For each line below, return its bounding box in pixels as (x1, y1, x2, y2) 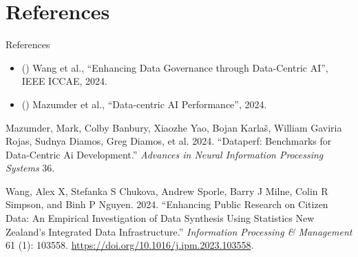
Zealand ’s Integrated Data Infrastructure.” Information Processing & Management (6, 224, 352, 238)
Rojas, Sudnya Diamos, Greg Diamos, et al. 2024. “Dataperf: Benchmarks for (6, 134, 332, 148)
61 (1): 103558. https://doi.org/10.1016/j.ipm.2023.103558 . (6, 238, 254, 252)
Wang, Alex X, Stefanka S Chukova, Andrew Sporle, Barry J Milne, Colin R (6, 183, 328, 198)
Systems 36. (6, 161, 55, 175)
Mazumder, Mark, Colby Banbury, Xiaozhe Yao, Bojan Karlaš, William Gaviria (6, 120, 342, 134)
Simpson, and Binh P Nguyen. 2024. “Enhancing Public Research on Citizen (6, 197, 328, 212)
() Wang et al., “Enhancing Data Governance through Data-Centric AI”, (21, 60, 328, 74)
